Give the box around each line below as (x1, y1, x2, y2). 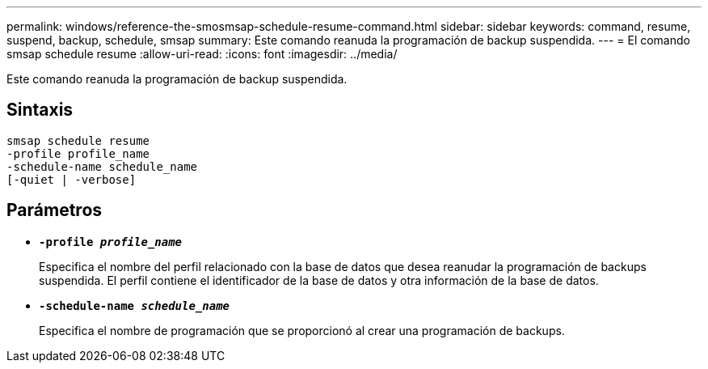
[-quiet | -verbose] (6, 172, 137, 186)
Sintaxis (6, 100, 74, 121)
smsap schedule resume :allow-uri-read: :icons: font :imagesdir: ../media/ (6, 47, 398, 61)
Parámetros (6, 200, 103, 221)
